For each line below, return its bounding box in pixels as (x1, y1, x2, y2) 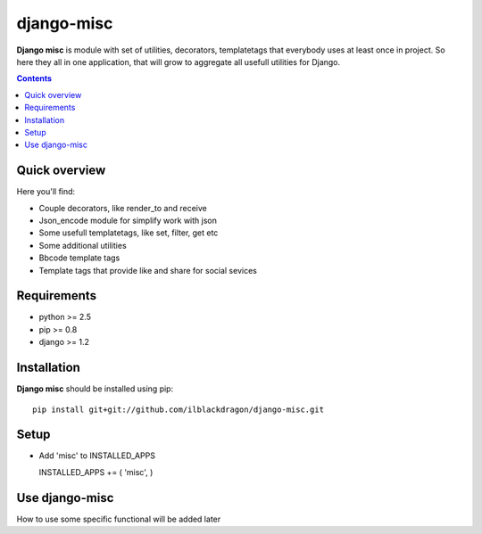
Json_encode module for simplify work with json (38, 215, 218, 226)
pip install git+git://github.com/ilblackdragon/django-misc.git (32, 404, 325, 415)
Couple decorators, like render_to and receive (38, 202, 207, 213)
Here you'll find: (16, 186, 76, 197)
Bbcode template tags (38, 252, 120, 263)
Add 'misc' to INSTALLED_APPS (38, 450, 156, 461)
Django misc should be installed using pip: (16, 383, 174, 394)
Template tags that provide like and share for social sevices (38, 265, 258, 275)
